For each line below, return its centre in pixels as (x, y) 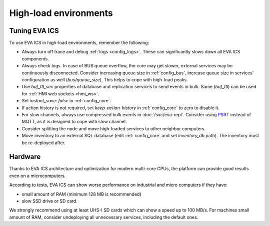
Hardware (25, 157)
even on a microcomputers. (37, 176)
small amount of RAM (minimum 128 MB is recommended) (82, 194)
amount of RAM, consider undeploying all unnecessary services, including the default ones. (104, 217)
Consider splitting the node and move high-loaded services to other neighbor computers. (114, 128)
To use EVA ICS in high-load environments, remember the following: (79, 43)
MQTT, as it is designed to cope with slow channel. (74, 122)
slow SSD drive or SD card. (49, 201)
